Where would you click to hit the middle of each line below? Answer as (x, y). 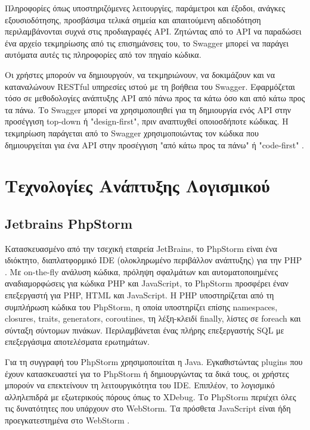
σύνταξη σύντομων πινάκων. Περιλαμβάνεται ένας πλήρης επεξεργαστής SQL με (145, 330)
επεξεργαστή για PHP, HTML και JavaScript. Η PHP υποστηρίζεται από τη (139, 295)
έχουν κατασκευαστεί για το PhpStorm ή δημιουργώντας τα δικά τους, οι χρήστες (147, 373)
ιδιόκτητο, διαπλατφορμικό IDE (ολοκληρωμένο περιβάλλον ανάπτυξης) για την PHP (154, 260)
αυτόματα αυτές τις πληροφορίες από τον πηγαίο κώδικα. (103, 54)
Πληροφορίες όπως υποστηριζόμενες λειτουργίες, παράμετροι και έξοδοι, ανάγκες (145, 8)
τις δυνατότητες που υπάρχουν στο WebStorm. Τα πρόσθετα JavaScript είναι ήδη (148, 408)
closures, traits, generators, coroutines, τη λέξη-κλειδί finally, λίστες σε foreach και (153, 318)
